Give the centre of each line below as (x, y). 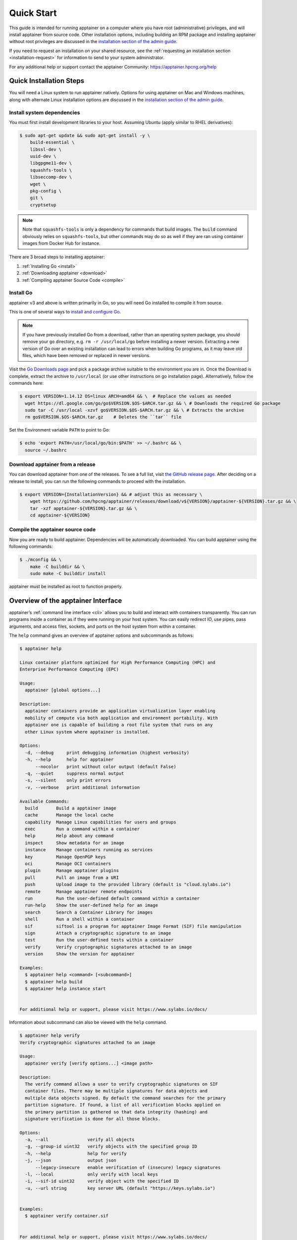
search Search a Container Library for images (89, 912)
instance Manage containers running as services (89, 850)
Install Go (21, 293)
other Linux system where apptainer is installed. (88, 732)
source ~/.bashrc (46, 450)
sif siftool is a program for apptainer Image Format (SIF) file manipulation (133, 926)
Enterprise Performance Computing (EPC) (69, 669)
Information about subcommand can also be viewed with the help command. (88, 1022)
